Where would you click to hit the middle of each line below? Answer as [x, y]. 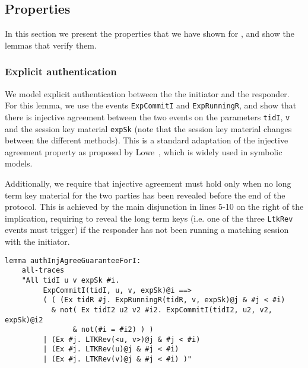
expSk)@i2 [24, 320]
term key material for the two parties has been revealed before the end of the [145, 195]
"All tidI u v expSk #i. [71, 280]
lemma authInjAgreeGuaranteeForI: [73, 260]
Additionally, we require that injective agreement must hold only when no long [148, 183]
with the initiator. [37, 241]
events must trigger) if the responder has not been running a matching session [147, 230]
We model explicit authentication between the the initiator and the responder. [147, 93]
